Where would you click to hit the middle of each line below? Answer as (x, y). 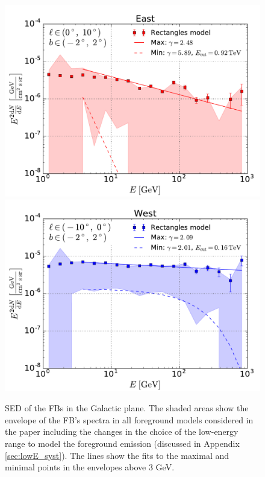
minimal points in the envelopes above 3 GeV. (90, 467)
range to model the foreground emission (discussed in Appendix (122, 443)
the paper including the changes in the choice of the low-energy (122, 431)
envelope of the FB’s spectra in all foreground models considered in (129, 419)
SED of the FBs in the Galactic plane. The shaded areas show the (127, 408)
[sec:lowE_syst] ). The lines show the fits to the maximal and (117, 455)
